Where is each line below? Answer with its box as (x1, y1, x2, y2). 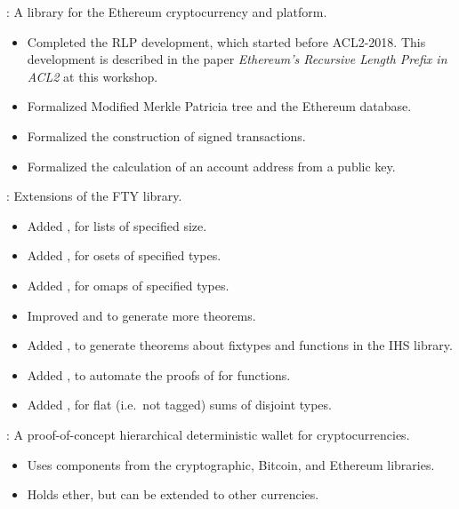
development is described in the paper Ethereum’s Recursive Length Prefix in (27, 50, 447, 68)
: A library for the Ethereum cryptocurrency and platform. (6, 3, 327, 20)
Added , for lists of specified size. (27, 216, 207, 235)
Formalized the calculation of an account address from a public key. (27, 156, 396, 175)
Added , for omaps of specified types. (27, 275, 229, 294)
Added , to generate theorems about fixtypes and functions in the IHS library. (27, 336, 453, 354)
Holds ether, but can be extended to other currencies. (27, 485, 319, 504)
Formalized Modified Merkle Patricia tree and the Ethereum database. (27, 97, 412, 115)
